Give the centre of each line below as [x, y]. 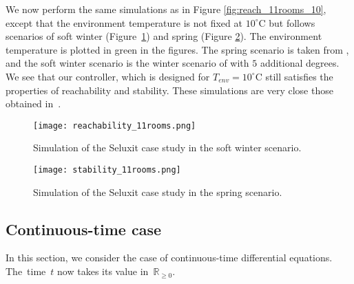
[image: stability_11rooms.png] [107, 170]
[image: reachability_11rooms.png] [115, 125]
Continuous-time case [83, 229]
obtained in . [33, 103]
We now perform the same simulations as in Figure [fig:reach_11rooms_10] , [166, 9]
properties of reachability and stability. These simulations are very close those [169, 90]
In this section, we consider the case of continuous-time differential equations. [169, 258]
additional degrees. [300, 63]
